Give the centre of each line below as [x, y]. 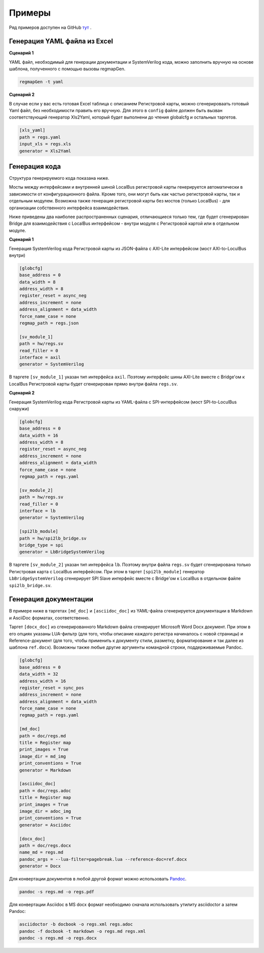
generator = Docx [40, 866]
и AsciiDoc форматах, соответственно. [49, 618]
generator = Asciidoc [45, 825]
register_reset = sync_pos [52, 688]
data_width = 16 [39, 435]
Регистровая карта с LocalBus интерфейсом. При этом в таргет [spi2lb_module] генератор [107, 571]
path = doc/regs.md [43, 736]
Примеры [30, 13]
